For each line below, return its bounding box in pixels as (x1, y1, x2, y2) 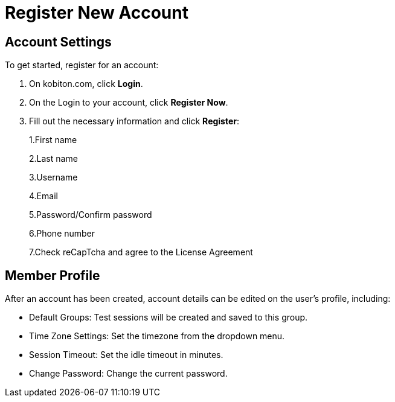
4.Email (29, 191, 58, 202)
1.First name (29, 135, 77, 145)
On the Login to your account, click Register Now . (29, 97, 228, 108)
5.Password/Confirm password (29, 209, 152, 220)
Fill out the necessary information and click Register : (29, 116, 240, 127)
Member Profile (5, 267, 100, 283)
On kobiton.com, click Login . (29, 78, 143, 89)
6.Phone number (29, 228, 95, 239)
